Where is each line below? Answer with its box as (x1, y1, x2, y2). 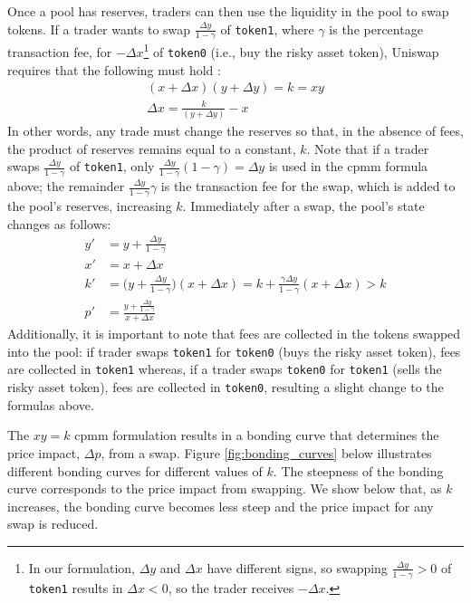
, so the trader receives (168, 578, 294, 597)
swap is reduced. (7, 514, 99, 533)
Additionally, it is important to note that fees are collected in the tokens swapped (7, 324, 461, 343)
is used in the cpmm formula (268, 157, 428, 176)
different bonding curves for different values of (7, 461, 263, 480)
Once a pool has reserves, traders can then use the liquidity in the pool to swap (7, 2, 449, 20)
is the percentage (329, 19, 423, 38)
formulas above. (7, 395, 94, 414)
